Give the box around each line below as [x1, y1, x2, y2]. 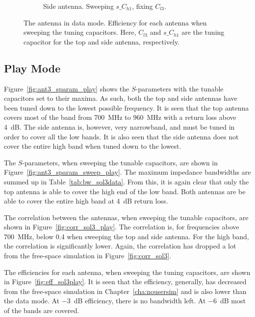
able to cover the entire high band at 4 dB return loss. [4, 196, 168, 206]
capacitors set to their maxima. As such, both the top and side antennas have [4, 93, 237, 103]
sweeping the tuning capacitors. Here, [24, 27, 136, 37]
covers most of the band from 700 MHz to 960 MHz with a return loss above [4, 112, 236, 122]
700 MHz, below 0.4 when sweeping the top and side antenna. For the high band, [4, 231, 249, 241]
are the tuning [181, 27, 225, 37]
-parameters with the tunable [135, 83, 224, 93]
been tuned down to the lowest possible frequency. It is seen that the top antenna [4, 102, 249, 113]
